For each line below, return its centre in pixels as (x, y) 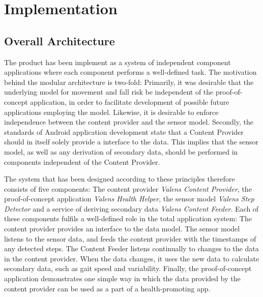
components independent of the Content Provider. (82, 161)
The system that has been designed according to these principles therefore (120, 179)
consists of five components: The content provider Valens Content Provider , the (128, 188)
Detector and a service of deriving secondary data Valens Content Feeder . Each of (131, 208)
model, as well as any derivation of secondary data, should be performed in (121, 151)
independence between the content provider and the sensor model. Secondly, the (129, 122)
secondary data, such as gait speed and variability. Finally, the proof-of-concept (128, 268)
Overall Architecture (60, 40)
